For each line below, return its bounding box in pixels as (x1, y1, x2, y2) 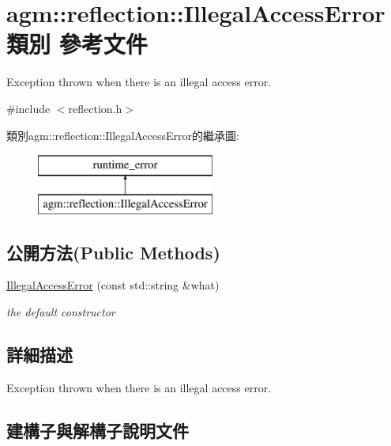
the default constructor (6, 304, 115, 320)
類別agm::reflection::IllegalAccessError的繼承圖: (6, 127, 239, 143)
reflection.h (68, 100, 122, 116)
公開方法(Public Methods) (6, 240, 220, 264)
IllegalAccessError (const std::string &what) (6, 277, 220, 293)
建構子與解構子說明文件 (6, 418, 189, 442)
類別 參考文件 (6, 28, 148, 60)
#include (6, 100, 51, 116)
